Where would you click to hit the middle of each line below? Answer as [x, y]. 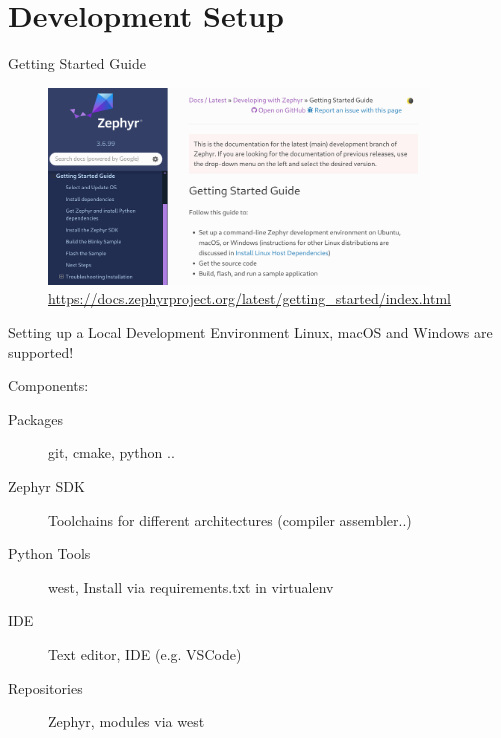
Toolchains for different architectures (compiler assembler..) [230, 519]
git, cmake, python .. [111, 452]
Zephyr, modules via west [126, 721]
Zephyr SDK [46, 486]
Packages [36, 418]
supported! [41, 351]
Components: [48, 385]
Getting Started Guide [77, 63]
